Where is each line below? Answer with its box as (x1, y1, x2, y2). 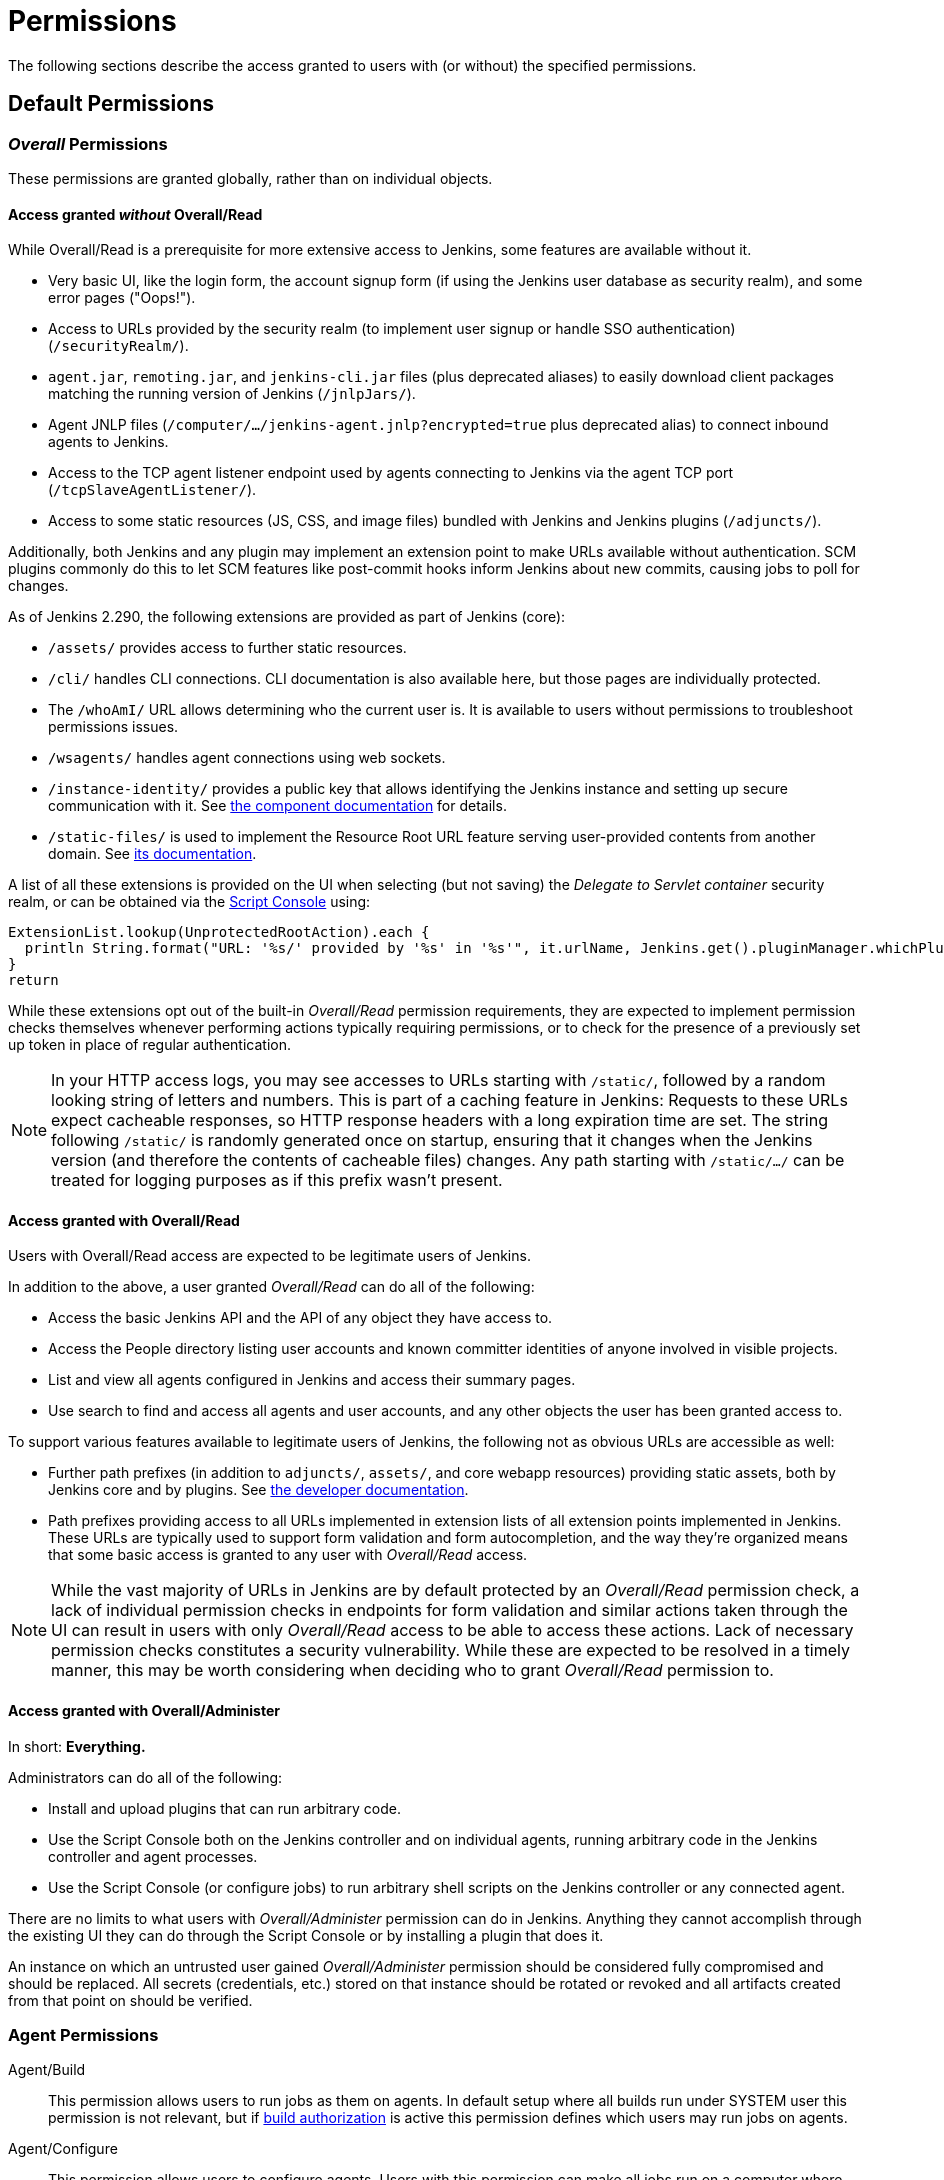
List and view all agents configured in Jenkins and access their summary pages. (48, 1371, 576, 1389)
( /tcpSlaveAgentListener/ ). (48, 481, 257, 499)
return (8, 972, 59, 989)
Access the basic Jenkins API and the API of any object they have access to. (48, 1309, 553, 1327)
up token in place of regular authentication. (8, 1036, 291, 1054)
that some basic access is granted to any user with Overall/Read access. (48, 1546, 528, 1564)
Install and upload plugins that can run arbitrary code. (48, 1799, 401, 1817)
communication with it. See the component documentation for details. (48, 797, 507, 815)
